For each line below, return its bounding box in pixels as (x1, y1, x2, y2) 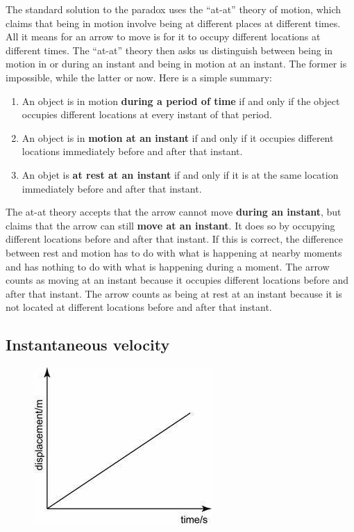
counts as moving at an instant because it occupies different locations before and (6, 273, 349, 287)
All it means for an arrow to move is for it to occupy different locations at (6, 29, 321, 44)
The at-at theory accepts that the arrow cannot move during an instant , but (6, 204, 342, 219)
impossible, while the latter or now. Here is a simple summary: (6, 70, 272, 84)
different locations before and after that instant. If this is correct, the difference (6, 232, 343, 246)
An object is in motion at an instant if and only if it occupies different (22, 130, 334, 145)
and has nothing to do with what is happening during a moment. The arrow (6, 259, 330, 273)
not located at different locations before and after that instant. (6, 300, 272, 314)
